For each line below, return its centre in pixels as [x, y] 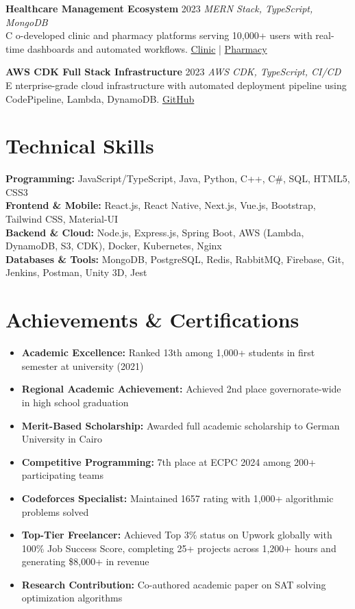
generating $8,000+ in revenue [85, 561]
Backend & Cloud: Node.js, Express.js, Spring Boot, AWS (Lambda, [155, 232]
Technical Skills [80, 146]
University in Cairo [62, 439]
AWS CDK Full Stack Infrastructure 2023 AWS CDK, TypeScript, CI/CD [173, 72]
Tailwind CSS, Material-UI [62, 219]
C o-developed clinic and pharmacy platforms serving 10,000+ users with [159, 35]
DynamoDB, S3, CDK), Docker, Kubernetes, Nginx [114, 246]
